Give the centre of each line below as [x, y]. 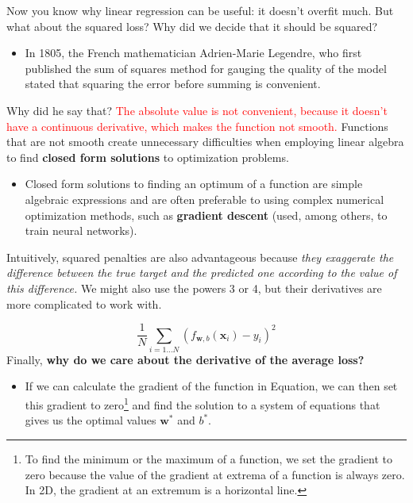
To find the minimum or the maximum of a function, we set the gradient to [208, 458]
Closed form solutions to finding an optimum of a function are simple [194, 184]
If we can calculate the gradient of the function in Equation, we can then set [211, 386]
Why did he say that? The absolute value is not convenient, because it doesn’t [197, 110]
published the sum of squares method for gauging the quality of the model [206, 68]
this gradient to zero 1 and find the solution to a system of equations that [203, 403]
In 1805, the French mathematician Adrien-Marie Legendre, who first [193, 53]
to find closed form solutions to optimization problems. [148, 157]
